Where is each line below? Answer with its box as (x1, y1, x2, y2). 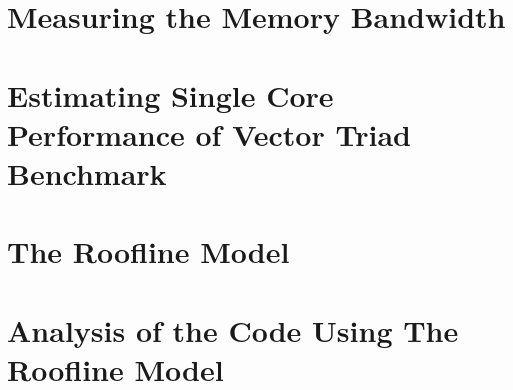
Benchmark (7, 152, 167, 193)
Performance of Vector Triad (7, 113, 411, 154)
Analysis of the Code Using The (7, 309, 459, 350)
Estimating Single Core (7, 74, 334, 115)
